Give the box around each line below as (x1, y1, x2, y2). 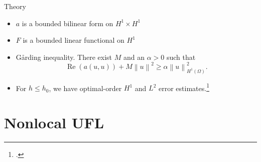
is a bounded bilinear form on (22, 18, 113, 28)
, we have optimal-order (49, 83, 122, 93)
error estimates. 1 (158, 81, 209, 93)
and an (123, 51, 145, 62)
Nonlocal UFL (4, 112, 104, 133)
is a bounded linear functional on (23, 35, 124, 45)
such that (166, 51, 196, 62)
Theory (4, 1, 26, 11)
